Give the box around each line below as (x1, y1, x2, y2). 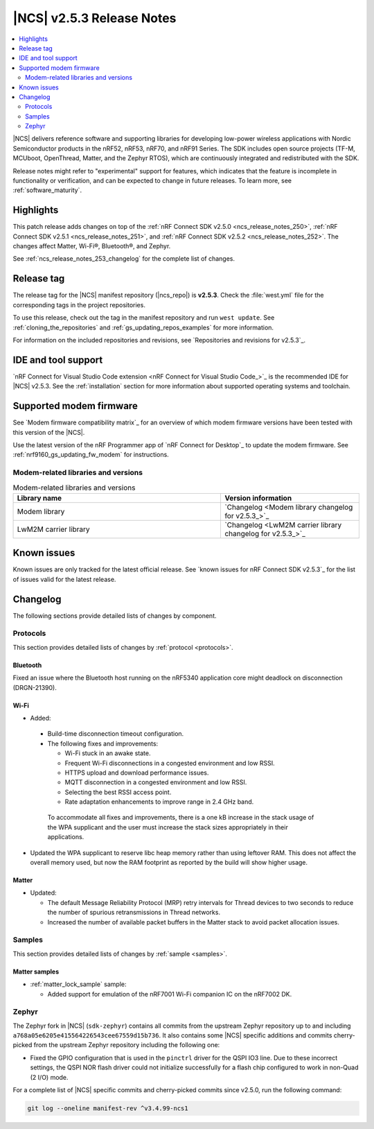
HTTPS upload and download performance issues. (64, 768, 209, 777)
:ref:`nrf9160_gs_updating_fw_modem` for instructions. (12, 451, 169, 459)
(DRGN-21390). (12, 683, 57, 691)
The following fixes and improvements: (47, 739, 159, 748)
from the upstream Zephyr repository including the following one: (33, 1041, 220, 1049)
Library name (17, 493, 62, 503)
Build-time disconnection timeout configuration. (47, 730, 184, 738)
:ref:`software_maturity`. (12, 186, 82, 194)
